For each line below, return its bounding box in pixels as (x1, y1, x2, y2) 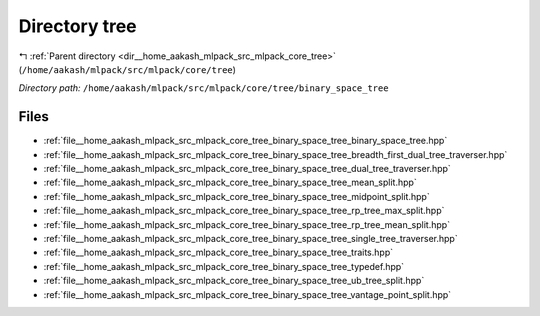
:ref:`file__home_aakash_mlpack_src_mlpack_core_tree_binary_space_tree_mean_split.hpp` (43, 176, 417, 189)
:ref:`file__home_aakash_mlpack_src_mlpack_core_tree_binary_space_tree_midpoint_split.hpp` (43, 190, 430, 202)
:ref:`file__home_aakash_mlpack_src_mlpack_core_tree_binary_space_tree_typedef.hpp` (43, 260, 405, 272)
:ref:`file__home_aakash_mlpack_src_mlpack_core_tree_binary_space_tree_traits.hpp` (43, 246, 394, 259)
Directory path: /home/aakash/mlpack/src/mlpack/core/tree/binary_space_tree (18, 82, 389, 94)
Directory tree (18, 15, 137, 37)
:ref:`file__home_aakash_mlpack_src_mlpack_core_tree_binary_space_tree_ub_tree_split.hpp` (43, 275, 425, 287)
